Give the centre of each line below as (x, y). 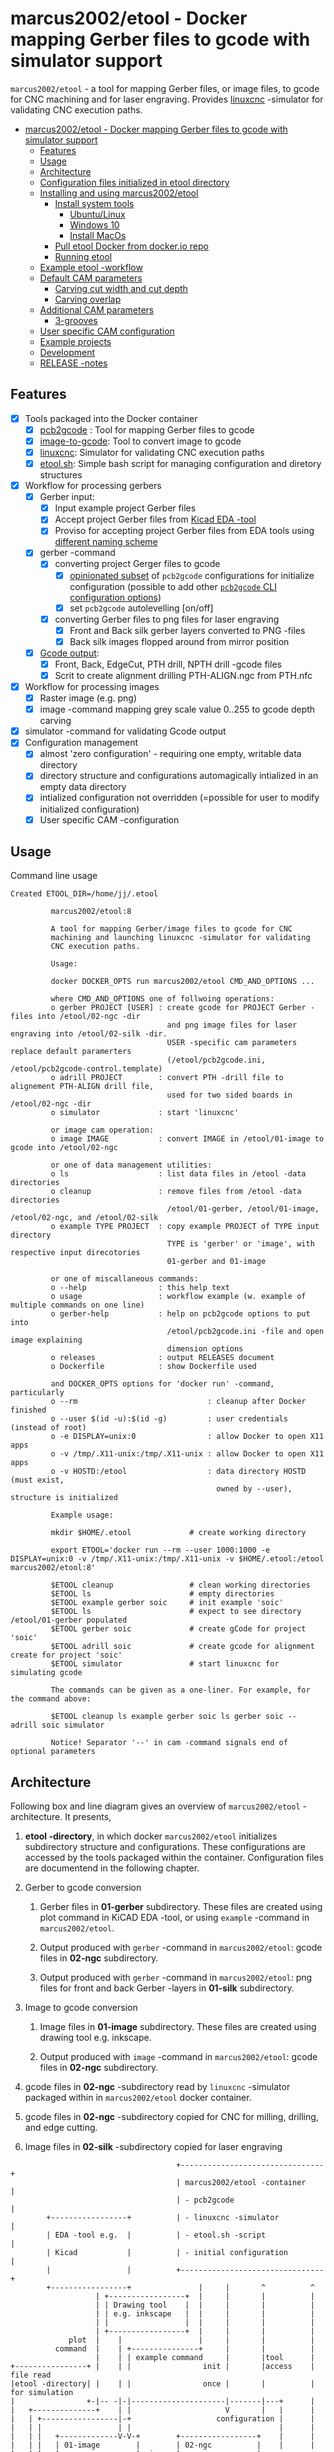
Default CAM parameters (91, 278)
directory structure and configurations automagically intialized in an (179, 776)
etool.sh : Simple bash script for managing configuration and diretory (180, 463)
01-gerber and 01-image (216, 1262)
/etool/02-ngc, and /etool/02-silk (84, 1218)
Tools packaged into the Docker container (111, 418)
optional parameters (53, 1752)
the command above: (51, 1699)
